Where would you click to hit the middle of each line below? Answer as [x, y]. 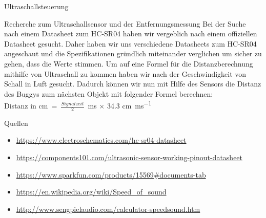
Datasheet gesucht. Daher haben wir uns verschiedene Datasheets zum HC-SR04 [130, 43]
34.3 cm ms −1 [129, 105]
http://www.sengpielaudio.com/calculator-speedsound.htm [108, 209]
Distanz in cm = [31, 105]
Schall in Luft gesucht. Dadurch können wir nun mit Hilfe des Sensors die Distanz [133, 84]
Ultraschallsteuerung [36, 6]
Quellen [16, 123]
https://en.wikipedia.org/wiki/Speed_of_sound [91, 192]
